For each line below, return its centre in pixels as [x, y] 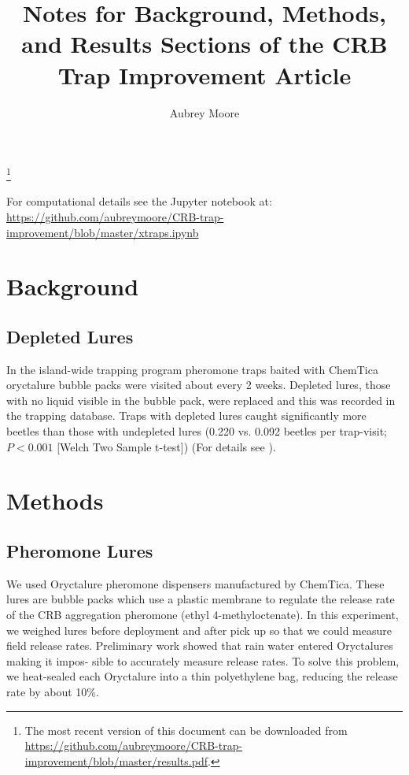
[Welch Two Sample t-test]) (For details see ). [166, 446]
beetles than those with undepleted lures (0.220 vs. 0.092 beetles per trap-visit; [197, 431]
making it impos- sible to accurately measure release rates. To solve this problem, [203, 660]
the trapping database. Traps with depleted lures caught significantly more [186, 415]
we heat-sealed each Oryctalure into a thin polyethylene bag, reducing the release [202, 676]
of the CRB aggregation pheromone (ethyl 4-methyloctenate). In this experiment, [203, 615]
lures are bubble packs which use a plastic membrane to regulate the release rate [201, 599]
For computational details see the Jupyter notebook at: [139, 201]
